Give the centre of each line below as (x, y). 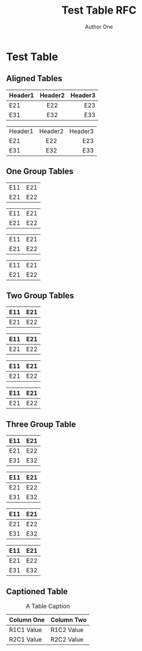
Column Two (69, 620)
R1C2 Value (67, 630)
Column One (27, 620)
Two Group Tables (40, 296)
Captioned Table (37, 592)
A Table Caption (48, 606)
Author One (99, 27)
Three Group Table (41, 424)
